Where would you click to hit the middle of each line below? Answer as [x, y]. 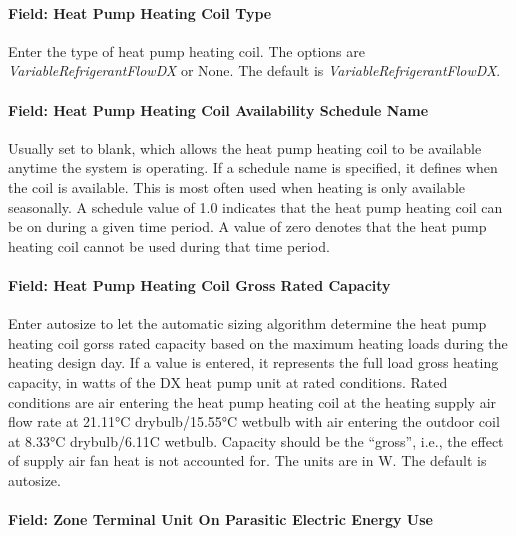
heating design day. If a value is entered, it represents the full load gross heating [253, 362]
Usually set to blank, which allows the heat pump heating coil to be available [245, 147]
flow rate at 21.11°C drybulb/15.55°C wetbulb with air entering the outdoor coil [254, 421]
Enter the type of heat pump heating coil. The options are [186, 50]
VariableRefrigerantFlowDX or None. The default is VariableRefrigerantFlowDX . [254, 70]
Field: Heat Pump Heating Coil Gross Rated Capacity [199, 284]
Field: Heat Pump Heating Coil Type [140, 12]
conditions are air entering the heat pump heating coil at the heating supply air [252, 401]
